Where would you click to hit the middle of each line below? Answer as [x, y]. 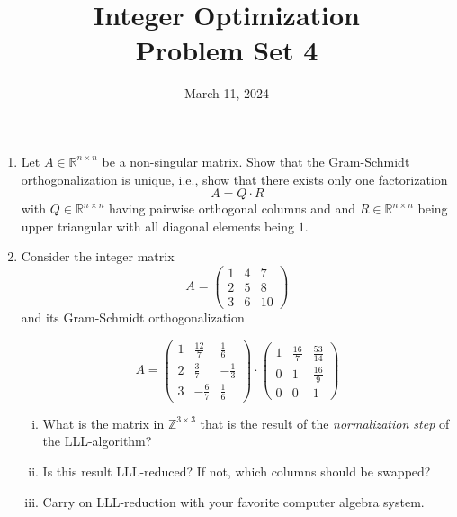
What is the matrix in [103, 423]
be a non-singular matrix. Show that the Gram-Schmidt [256, 161]
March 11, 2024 [227, 93]
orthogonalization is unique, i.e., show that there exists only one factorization [234, 179]
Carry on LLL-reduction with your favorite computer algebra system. [233, 501]
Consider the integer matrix [98, 256]
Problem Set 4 [227, 50]
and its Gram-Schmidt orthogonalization [133, 317]
